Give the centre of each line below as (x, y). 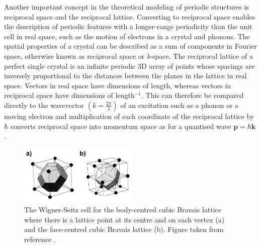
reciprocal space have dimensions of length (69, 95)
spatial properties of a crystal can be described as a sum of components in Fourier (130, 46)
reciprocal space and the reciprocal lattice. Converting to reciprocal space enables (130, 16)
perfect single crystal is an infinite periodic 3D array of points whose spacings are (129, 66)
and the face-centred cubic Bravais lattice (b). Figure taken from (124, 229)
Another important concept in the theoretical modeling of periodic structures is (126, 7)
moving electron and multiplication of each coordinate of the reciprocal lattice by (129, 116)
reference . (40, 239)
